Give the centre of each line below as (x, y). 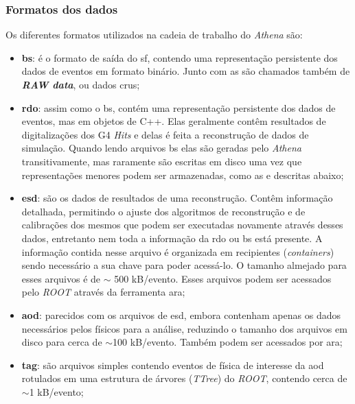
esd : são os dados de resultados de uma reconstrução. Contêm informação (177, 198)
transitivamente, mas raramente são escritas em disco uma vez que (162, 161)
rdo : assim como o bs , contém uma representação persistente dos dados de (179, 107)
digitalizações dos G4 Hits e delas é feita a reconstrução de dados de (165, 134)
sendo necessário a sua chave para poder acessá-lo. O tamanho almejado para (184, 265)
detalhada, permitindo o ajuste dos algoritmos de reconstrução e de (163, 211)
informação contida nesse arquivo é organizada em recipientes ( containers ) (178, 251)
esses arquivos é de (61, 278)
